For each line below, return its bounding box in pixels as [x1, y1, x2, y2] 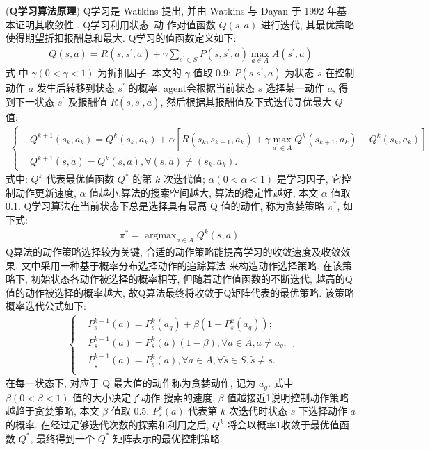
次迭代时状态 [228, 403, 287, 418]
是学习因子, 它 [276, 172, 342, 186]
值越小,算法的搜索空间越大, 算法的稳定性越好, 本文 [89, 185, 319, 199]
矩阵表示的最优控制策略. [113, 431, 223, 445]
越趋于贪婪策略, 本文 [6, 403, 99, 418]
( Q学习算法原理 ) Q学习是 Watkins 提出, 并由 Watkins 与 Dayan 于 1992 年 [6, 3, 337, 17]
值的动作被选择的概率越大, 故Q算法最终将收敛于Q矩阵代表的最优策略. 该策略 [6, 285, 354, 299]
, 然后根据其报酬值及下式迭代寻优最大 [160, 94, 332, 108]
